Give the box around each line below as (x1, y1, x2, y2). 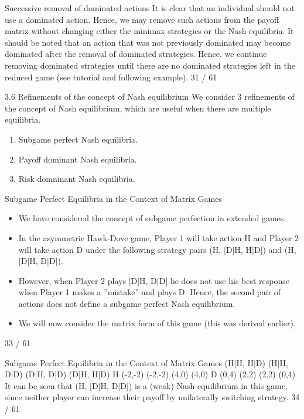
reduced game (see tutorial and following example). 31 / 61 (5, 70, 217, 83)
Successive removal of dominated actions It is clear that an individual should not (5, 2, 295, 13)
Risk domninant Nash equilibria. (18, 173, 135, 185)
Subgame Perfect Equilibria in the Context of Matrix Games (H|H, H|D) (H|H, (5, 356, 288, 369)
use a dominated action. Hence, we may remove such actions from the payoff (5, 13, 279, 25)
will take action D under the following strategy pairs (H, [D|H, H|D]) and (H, (18, 243, 296, 255)
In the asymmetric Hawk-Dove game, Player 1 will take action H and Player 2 (18, 231, 299, 244)
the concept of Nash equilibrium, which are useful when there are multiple (5, 102, 271, 114)
